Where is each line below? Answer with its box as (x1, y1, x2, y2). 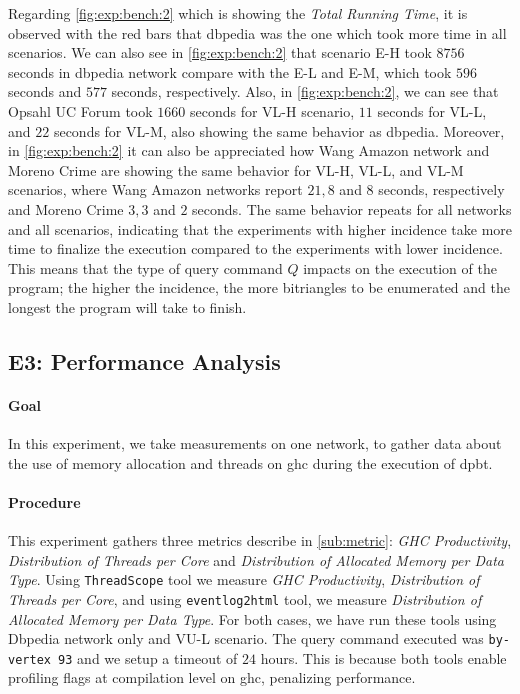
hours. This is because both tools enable (260, 647, 507, 668)
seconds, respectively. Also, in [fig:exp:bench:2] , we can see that (111, 81, 499, 102)
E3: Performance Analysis (8, 345, 281, 376)
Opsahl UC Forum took (8, 100, 153, 121)
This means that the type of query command (8, 257, 283, 278)
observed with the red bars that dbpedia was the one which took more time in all (8, 22, 507, 43)
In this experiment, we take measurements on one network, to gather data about (8, 433, 502, 454)
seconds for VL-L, (377, 100, 487, 121)
